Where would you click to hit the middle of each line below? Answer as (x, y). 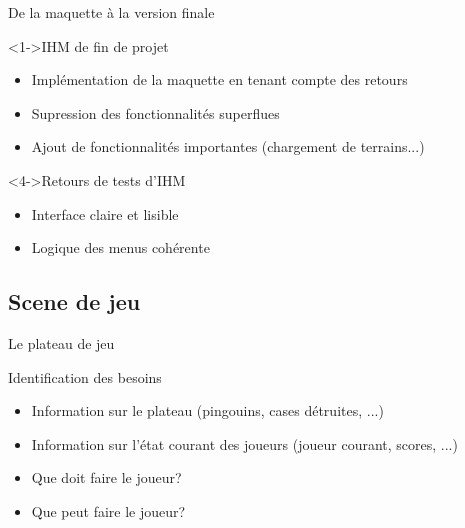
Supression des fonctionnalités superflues (155, 112)
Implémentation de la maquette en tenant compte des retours (219, 79)
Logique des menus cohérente (120, 247)
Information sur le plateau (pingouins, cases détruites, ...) (207, 410)
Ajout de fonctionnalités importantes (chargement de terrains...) (228, 146)
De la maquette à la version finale (111, 12)
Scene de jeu (74, 301)
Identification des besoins (85, 376)
